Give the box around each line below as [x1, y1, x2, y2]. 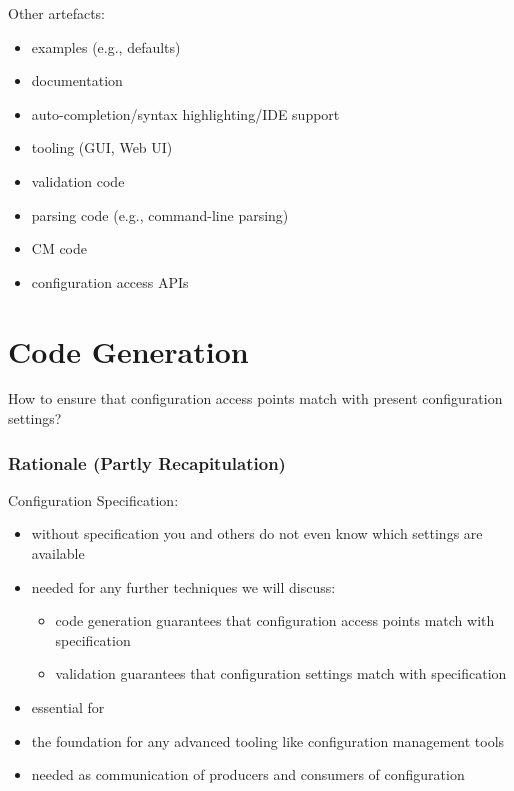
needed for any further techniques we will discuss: [31, 576, 336, 597]
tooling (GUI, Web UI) [31, 137, 173, 158]
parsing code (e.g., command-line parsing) [31, 204, 289, 225]
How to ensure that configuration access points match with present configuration [8, 388, 503, 409]
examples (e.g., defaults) [31, 36, 181, 57]
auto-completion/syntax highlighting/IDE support [31, 103, 340, 124]
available [31, 543, 85, 564]
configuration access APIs [31, 271, 189, 292]
